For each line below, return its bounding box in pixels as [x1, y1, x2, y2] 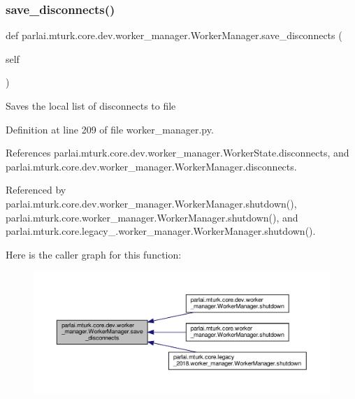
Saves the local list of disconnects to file [6, 99, 176, 113]
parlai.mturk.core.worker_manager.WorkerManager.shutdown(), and [6, 210, 298, 224]
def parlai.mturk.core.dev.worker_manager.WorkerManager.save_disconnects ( [6, 28, 342, 43]
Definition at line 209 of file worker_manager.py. [6, 122, 214, 136]
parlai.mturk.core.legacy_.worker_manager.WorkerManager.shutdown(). [6, 224, 316, 238]
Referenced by [6, 182, 66, 197]
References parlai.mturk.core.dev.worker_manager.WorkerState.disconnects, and [6, 145, 349, 160]
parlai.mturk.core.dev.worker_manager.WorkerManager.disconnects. [6, 159, 297, 173]
